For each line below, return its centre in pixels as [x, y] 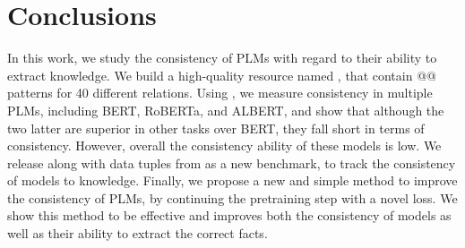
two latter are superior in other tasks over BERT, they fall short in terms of [216, 128]
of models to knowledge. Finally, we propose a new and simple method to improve [232, 180]
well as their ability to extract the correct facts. [138, 233]
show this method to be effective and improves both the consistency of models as [229, 215]
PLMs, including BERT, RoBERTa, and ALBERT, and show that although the [226, 110]
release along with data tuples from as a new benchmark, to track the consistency [232, 162]
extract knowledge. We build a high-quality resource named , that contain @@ [222, 75]
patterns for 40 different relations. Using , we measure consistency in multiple [220, 93]
